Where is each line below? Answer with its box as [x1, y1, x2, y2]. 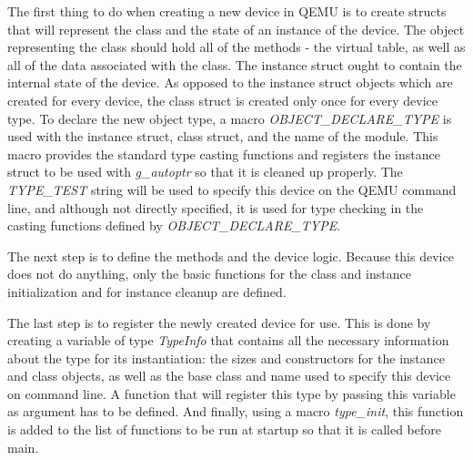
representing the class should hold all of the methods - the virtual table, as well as [7, 37, 466, 56]
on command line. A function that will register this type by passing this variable [7, 383, 456, 403]
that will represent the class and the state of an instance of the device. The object [7, 19, 465, 38]
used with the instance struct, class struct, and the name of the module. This [7, 127, 438, 146]
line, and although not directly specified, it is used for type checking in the [7, 198, 424, 217]
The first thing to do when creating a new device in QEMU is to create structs [7, 2, 447, 20]
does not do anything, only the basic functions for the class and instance [7, 264, 411, 283]
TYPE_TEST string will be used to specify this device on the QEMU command [7, 179, 457, 199]
